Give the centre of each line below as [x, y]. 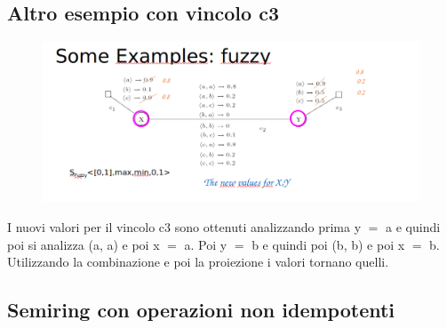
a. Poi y [206, 244]
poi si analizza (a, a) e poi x [84, 244]
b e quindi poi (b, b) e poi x [328, 244]
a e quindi [413, 226]
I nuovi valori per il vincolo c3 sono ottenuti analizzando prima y [184, 226]
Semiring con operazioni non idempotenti [201, 310]
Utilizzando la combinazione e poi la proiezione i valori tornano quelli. [198, 262]
